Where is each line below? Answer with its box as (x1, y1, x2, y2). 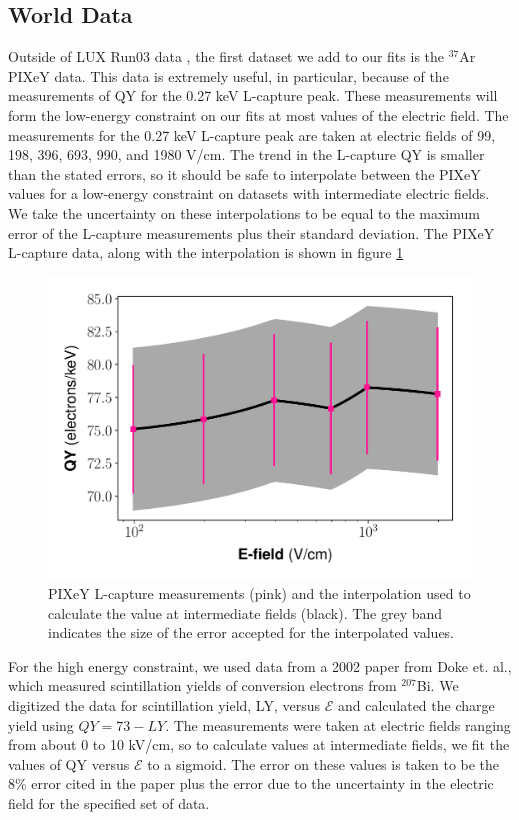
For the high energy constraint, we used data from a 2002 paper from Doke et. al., (8, 655, 512, 676)
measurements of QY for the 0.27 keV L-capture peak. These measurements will (8, 85, 498, 106)
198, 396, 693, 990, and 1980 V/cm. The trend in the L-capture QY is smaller (8, 144, 485, 165)
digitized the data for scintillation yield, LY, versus (8, 694, 321, 715)
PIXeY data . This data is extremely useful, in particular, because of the (8, 65, 449, 86)
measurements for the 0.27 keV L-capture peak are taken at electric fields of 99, (8, 124, 496, 145)
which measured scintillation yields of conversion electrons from (8, 675, 397, 696)
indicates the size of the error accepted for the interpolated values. (48, 622, 455, 643)
